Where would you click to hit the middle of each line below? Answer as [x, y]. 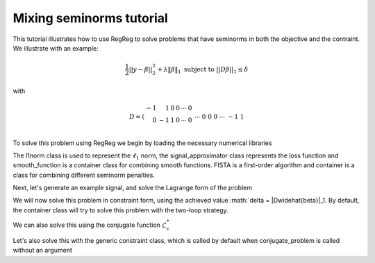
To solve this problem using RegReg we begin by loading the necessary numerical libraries [142, 143]
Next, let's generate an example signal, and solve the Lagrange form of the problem [133, 188]
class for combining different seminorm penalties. [84, 175]
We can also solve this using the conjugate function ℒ [90, 225]
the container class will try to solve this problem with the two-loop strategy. [120, 210]
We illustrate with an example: [56, 48]
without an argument [43, 251]
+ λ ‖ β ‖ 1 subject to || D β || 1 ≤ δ [203, 70]
